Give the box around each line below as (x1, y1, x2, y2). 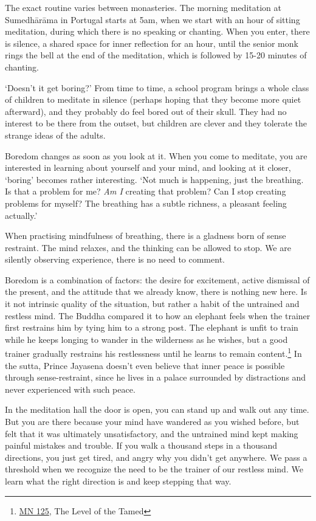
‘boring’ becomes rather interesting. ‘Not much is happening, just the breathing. (5, 173, 304, 185)
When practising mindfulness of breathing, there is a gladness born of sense (5, 229, 286, 242)
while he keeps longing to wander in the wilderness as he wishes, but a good (5, 333, 288, 345)
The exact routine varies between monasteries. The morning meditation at (5, 1, 281, 13)
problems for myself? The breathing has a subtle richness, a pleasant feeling (5, 196, 287, 209)
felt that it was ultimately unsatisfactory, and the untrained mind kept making (5, 427, 298, 440)
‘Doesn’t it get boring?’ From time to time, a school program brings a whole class (5, 81, 309, 94)
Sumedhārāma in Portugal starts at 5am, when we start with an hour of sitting (5, 13, 300, 26)
